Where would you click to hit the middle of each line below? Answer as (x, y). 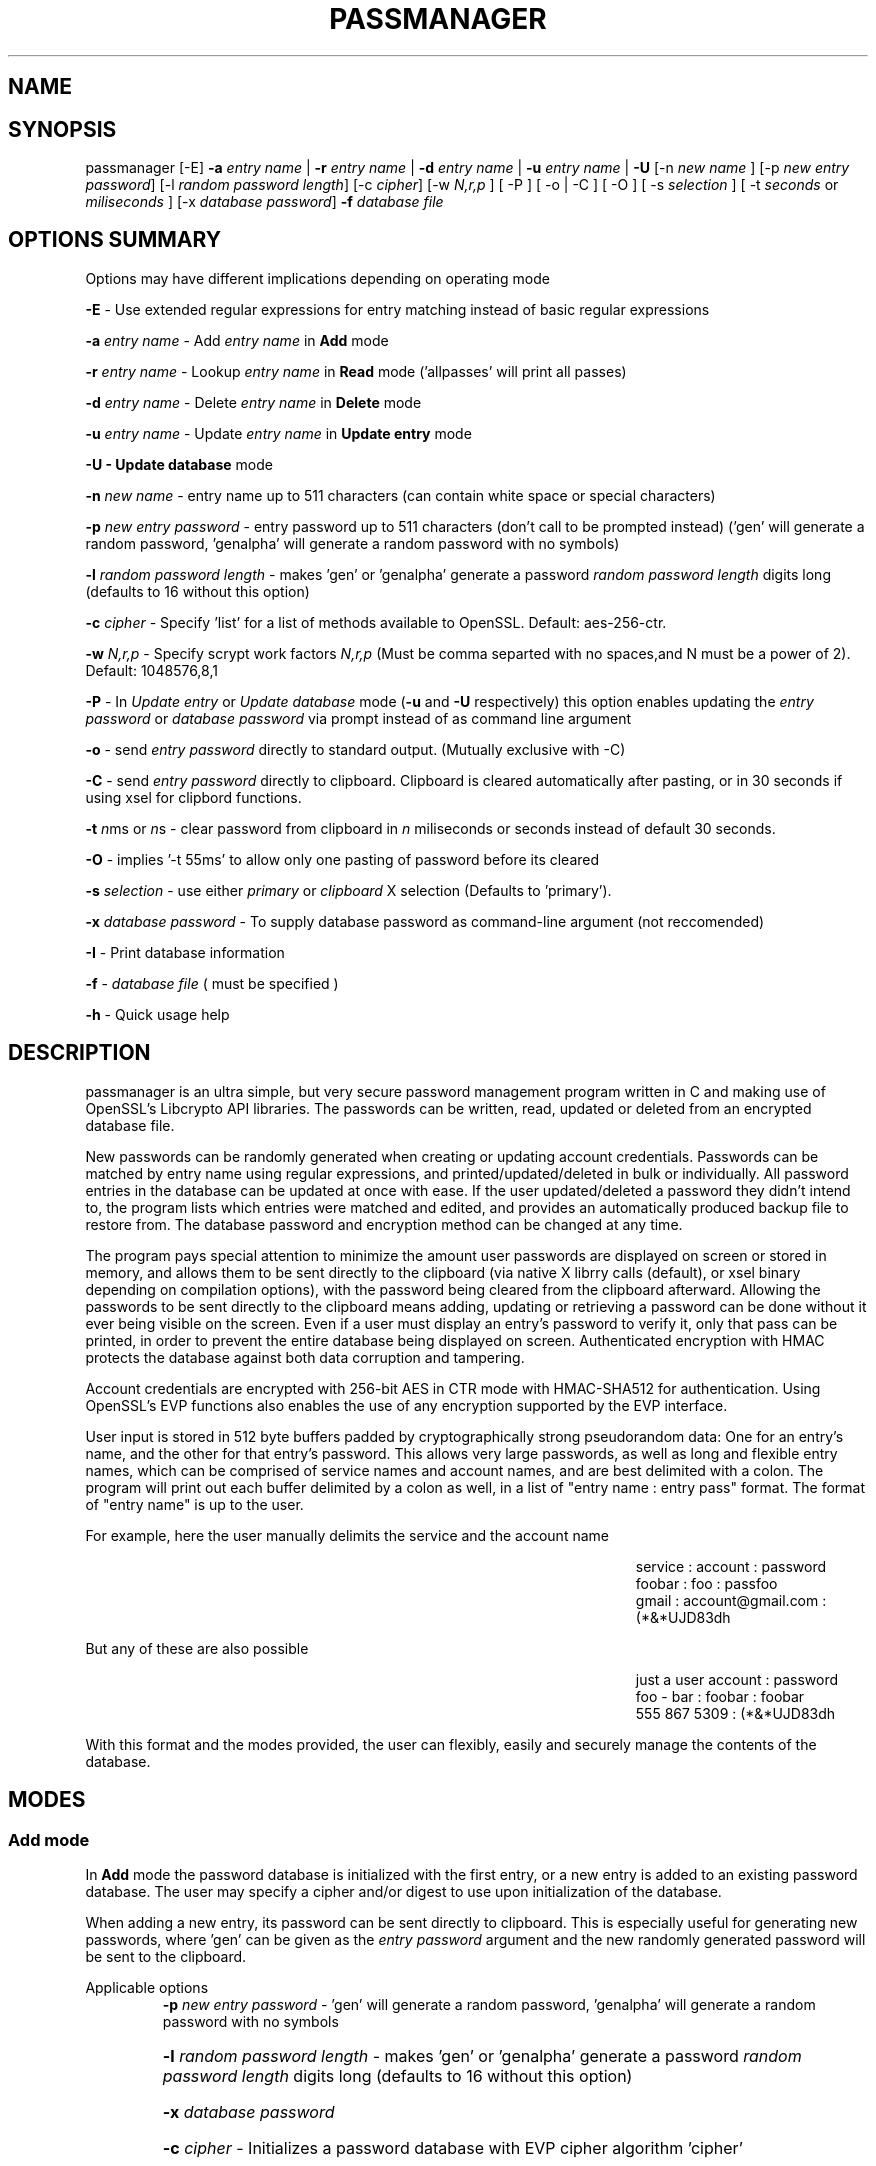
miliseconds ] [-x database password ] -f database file (264, 202)
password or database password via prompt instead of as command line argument (358, 718)
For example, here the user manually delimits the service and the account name (347, 1535)
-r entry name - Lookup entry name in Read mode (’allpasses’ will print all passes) (356, 371)
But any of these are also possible (197, 1648)
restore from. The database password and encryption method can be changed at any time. (384, 1224)
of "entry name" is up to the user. (194, 1504)
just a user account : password (737, 1679)
